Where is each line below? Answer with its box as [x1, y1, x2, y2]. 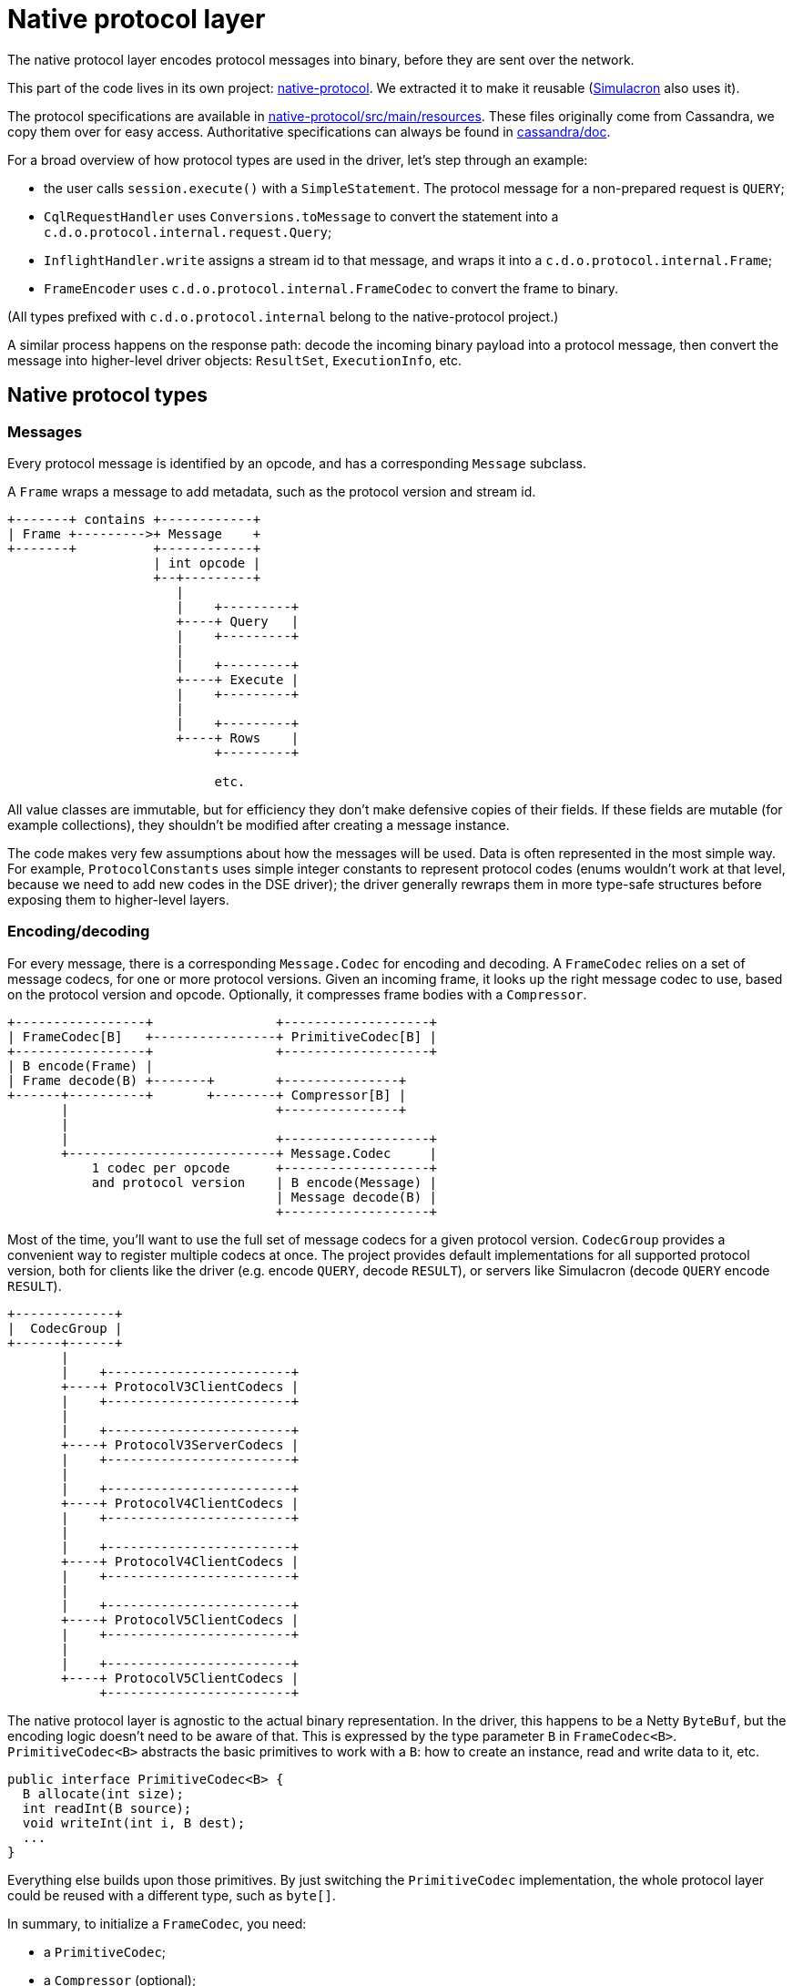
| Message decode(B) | [276, 1189, 438, 1204]
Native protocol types [7, 384, 208, 407]
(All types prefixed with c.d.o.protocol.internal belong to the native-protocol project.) [7, 308, 559, 324]
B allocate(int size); [22, 1786, 184, 1801]
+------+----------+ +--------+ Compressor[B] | [7, 1087, 407, 1102]
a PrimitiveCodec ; [44, 1943, 167, 1960]
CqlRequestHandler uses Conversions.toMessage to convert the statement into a [44, 208, 559, 224]
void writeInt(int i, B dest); [22, 1815, 246, 1830]
